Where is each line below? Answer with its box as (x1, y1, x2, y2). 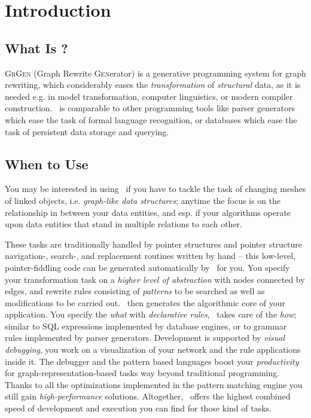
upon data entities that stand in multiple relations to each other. (5, 218, 242, 230)
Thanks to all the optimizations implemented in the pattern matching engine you (5, 378, 303, 390)
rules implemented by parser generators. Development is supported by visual (5, 331, 285, 344)
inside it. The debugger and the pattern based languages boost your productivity (5, 355, 299, 367)
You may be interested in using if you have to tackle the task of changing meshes (5, 182, 306, 195)
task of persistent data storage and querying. (5, 125, 169, 138)
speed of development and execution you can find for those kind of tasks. (5, 402, 272, 414)
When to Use (5, 154, 89, 173)
